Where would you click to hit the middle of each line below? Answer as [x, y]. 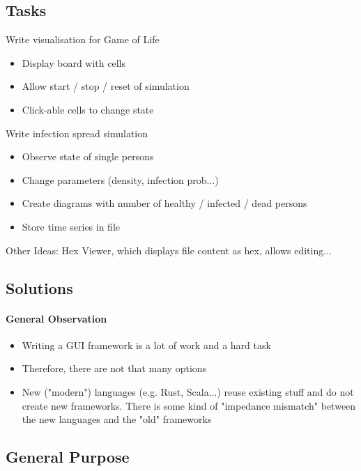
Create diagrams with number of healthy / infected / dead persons [164, 203]
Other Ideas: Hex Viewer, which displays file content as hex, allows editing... [169, 250]
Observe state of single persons [88, 156]
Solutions [39, 287]
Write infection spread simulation [77, 133]
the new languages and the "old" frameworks [117, 419]
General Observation [56, 318]
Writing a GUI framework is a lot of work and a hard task [146, 345]
